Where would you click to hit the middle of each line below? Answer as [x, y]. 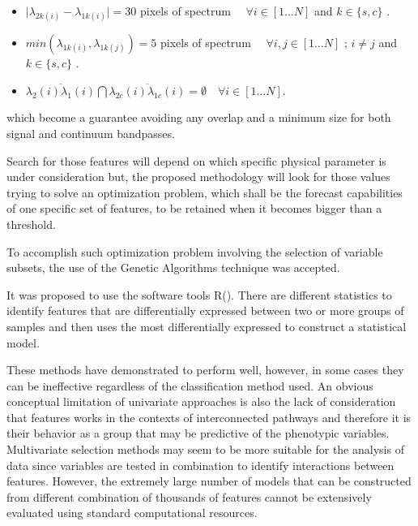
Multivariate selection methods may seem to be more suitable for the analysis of [205, 449]
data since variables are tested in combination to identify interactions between [200, 465]
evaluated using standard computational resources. [132, 513]
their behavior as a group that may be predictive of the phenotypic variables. [198, 433]
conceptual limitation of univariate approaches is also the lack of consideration [201, 401]
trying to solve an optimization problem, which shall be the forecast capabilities [205, 192]
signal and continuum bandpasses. [91, 133]
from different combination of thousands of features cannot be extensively [189, 496]
